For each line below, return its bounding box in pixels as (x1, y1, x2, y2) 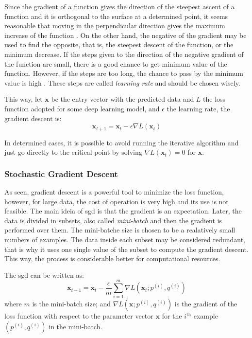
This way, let (4, 94, 43, 104)
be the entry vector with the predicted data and (51, 94, 194, 104)
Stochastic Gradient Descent (4, 167, 118, 179)
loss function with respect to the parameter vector (4, 311, 153, 321)
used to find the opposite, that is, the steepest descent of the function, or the (4, 39, 234, 50)
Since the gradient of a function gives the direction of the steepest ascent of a (4, 1, 235, 11)
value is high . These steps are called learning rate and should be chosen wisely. (4, 77, 240, 88)
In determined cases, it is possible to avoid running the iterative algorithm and (4, 137, 239, 147)
